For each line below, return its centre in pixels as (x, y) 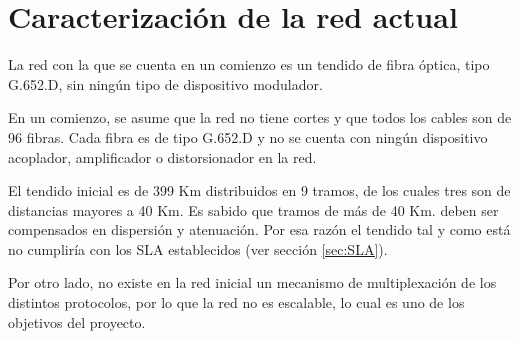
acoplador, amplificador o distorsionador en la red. (162, 156)
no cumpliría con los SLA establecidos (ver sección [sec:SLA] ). (198, 248)
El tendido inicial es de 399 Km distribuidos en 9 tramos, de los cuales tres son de (259, 190)
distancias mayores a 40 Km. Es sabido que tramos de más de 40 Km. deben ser (253, 209)
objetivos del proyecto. (77, 321)
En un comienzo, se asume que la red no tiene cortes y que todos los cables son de (260, 117)
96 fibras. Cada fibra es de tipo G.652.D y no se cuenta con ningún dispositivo (248, 136)
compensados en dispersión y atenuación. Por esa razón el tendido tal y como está (259, 229)
